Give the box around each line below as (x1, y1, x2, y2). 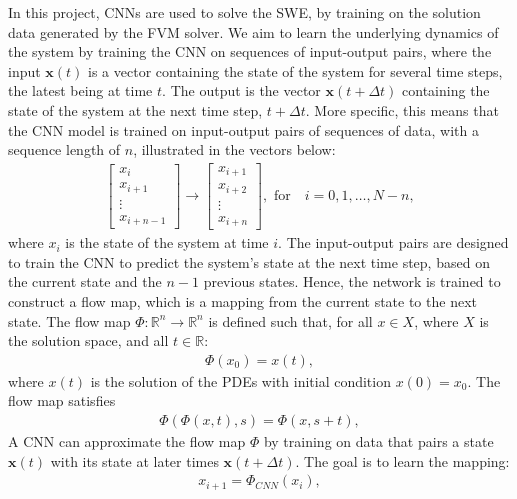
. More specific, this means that (305, 99, 499, 120)
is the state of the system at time (65, 232, 269, 253)
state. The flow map (8, 310, 131, 331)
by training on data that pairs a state (263, 431, 494, 452)
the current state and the (8, 271, 162, 292)
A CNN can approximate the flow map (8, 431, 246, 452)
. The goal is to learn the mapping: (295, 450, 510, 471)
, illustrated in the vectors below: (133, 139, 336, 160)
